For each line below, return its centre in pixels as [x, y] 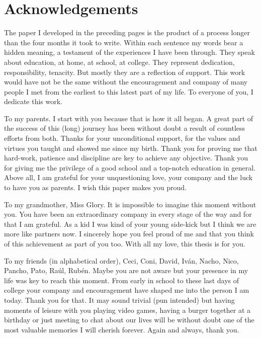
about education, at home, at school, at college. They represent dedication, [119, 62]
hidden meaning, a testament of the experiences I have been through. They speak [129, 52]
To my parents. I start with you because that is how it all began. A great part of [129, 118]
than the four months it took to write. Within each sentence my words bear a [124, 42]
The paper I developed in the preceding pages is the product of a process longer [127, 32]
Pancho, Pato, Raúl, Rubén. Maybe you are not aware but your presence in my [126, 270]
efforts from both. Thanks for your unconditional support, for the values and [122, 138]
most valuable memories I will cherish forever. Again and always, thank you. [122, 329]
